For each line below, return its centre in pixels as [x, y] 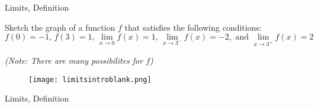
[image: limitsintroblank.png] [90, 79]
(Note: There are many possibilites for [74, 60]
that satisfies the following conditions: [193, 27]
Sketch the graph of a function [60, 27]
